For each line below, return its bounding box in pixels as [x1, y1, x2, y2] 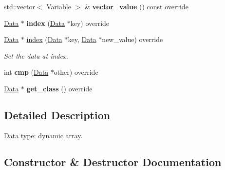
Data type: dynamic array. [4, 130, 83, 140]
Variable [46, 1, 71, 11]
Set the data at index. [4, 50, 68, 61]
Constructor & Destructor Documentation [4, 154, 222, 169]
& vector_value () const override [84, 1, 188, 11]
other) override [54, 67, 98, 77]
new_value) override [102, 34, 163, 44]
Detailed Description [4, 107, 111, 122]
